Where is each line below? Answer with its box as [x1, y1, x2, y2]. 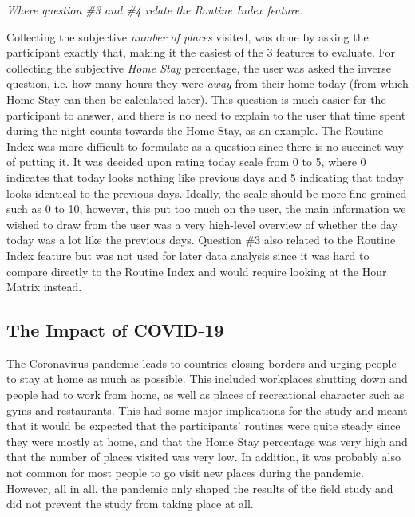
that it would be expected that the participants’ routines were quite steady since [6, 417, 401, 434]
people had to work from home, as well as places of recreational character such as [6, 386, 405, 403]
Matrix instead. [6, 278, 82, 295]
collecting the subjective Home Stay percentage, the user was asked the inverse [6, 59, 391, 76]
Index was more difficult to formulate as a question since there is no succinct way [6, 137, 404, 154]
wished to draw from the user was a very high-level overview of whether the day [6, 215, 398, 232]
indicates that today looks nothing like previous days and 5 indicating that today [6, 168, 404, 185]
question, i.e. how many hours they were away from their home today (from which [6, 75, 409, 92]
